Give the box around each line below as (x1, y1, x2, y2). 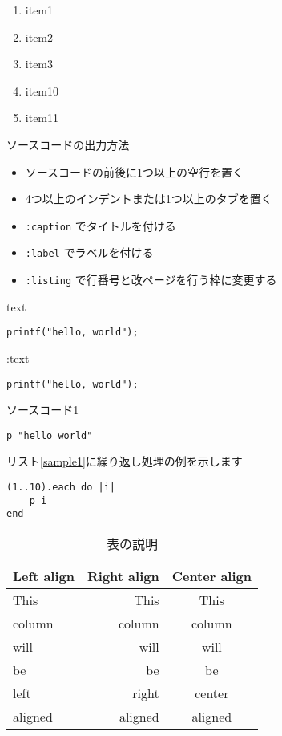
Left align (13, 567, 75, 586)
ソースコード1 (6, 401, 79, 418)
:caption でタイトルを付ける (25, 217, 176, 234)
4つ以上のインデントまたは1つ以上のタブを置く (25, 190, 272, 207)
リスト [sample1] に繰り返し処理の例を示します (6, 453, 243, 470)
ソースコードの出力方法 (6, 136, 130, 152)
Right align (87, 567, 159, 586)
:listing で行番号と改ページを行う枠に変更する (25, 271, 277, 288)
